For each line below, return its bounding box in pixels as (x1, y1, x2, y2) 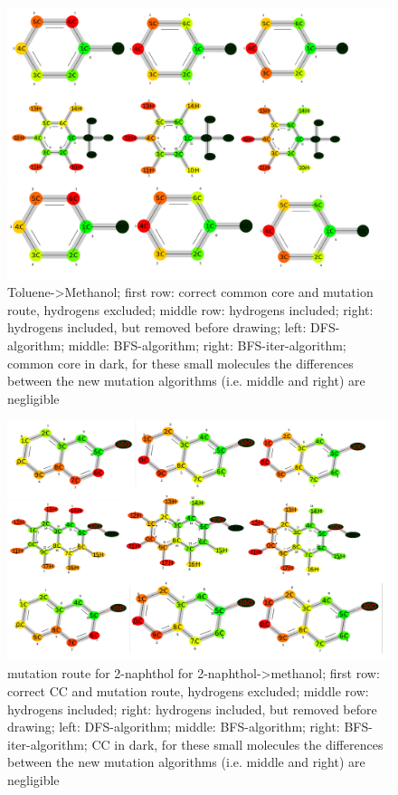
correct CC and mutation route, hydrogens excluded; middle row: (7, 681, 369, 700)
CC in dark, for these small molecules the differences (91, 734, 384, 753)
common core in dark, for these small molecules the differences (7, 353, 354, 372)
